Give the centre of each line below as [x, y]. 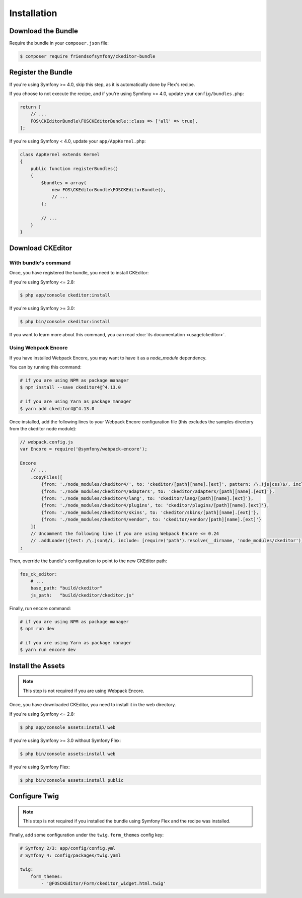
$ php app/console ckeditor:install [65, 295]
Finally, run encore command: [40, 608]
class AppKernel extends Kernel [60, 155]
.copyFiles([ [47, 477]
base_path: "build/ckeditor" [66, 588]
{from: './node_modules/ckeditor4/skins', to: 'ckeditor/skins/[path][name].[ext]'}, [150, 512]
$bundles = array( [64, 183]
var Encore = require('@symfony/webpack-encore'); [84, 449]
